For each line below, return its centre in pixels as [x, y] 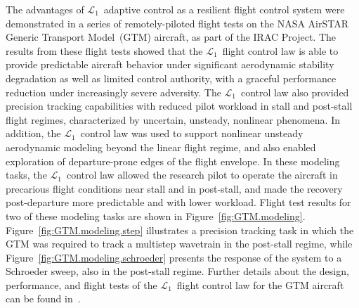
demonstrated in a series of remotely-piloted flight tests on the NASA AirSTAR [177, 23]
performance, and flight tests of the [81, 284]
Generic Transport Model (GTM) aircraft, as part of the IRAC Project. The [171, 37]
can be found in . [43, 299]
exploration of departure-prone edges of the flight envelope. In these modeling [173, 161]
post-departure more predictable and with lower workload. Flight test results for [178, 202]
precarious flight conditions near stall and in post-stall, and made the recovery [174, 188]
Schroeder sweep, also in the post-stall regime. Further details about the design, [177, 271]
